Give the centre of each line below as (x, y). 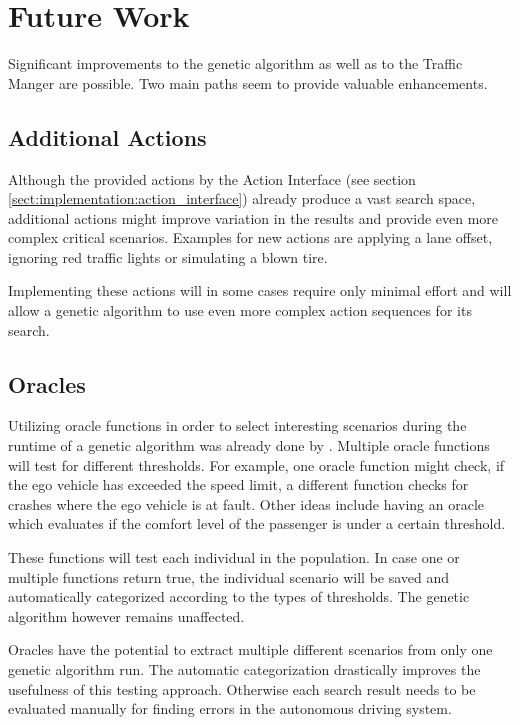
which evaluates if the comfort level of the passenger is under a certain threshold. (257, 523)
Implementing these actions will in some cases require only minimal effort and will (260, 290)
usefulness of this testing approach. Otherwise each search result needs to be (242, 688)
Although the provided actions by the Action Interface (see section (212, 178)
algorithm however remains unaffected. (126, 615)
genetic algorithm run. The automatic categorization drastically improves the (244, 669)
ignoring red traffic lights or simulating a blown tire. (168, 256)
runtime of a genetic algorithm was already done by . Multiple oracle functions (249, 445)
